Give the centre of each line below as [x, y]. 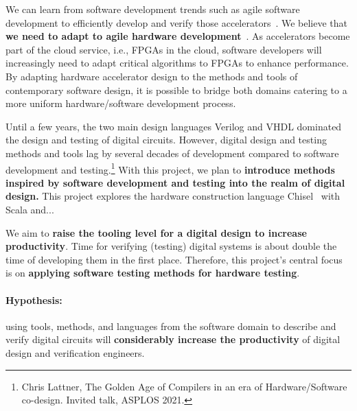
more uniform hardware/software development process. [121, 103]
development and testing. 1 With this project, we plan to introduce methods [170, 168]
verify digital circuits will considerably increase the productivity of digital [173, 339]
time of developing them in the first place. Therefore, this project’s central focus [174, 259]
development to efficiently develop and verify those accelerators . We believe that [177, 22]
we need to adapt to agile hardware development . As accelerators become [178, 36]
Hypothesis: [34, 300]
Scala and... [30, 209]
